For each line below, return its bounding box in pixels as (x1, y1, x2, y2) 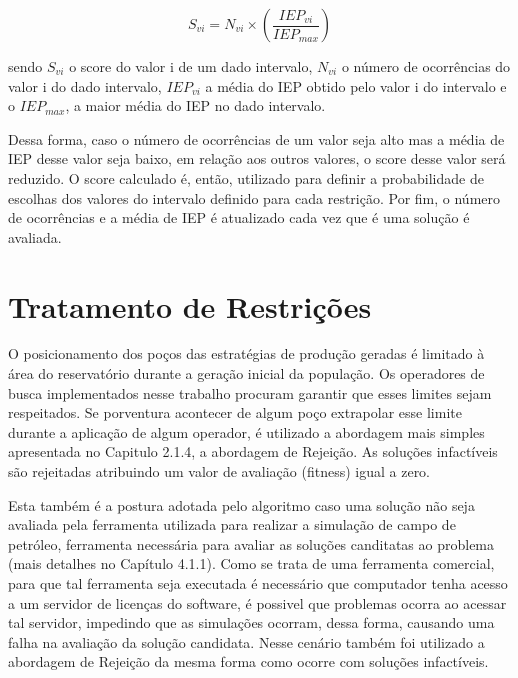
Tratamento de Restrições (8, 285, 372, 326)
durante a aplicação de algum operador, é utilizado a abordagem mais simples (8, 421, 485, 442)
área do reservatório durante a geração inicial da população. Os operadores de (8, 363, 485, 384)
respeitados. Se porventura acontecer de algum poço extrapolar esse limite (8, 402, 462, 423)
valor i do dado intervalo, (8, 75, 162, 96)
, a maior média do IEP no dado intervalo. (65, 95, 326, 116)
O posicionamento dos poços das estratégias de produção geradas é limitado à (8, 343, 485, 364)
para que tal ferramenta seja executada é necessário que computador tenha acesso (8, 573, 508, 593)
